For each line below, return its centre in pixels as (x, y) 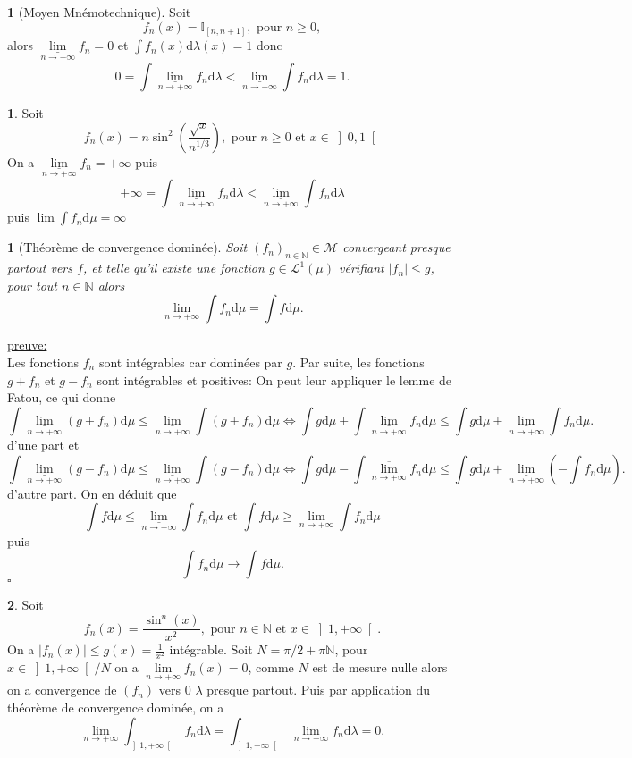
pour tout (32, 285)
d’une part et (43, 445)
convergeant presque (396, 247)
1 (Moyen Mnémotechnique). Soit (99, 12)
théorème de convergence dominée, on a (116, 707)
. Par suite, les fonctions (358, 362)
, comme (271, 667)
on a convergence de (62, 690)
